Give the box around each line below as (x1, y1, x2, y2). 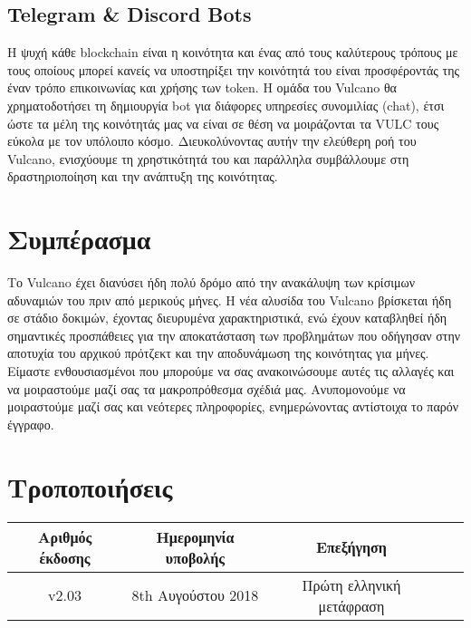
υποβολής (165, 546, 226, 568)
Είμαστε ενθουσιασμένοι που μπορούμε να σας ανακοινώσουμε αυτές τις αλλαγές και (7, 362, 455, 381)
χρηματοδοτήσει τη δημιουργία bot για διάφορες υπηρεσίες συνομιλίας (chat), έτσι (7, 95, 445, 114)
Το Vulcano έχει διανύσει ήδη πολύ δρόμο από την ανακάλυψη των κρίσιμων (7, 273, 415, 292)
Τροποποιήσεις (7, 468, 173, 505)
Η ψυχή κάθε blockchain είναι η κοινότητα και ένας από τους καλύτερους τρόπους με (7, 43, 458, 62)
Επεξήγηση (315, 536, 387, 558)
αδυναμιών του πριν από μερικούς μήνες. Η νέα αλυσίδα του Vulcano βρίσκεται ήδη (7, 290, 452, 309)
